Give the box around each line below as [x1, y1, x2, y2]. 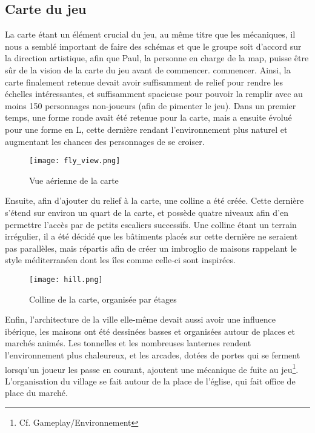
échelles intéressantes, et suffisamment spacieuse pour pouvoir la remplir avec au [5, 87, 303, 100]
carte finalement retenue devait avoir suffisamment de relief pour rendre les [5, 75, 283, 88]
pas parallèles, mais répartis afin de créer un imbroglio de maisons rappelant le [5, 241, 297, 254]
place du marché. [5, 386, 68, 399]
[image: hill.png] [29, 275, 103, 284]
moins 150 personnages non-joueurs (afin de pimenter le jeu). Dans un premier [5, 99, 296, 112]
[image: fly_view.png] [29, 156, 121, 166]
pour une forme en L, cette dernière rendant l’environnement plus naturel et [5, 123, 288, 135]
